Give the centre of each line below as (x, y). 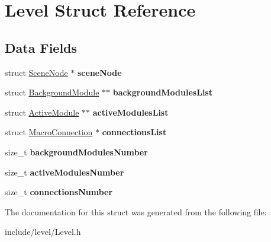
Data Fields (41, 47)
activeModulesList (130, 112)
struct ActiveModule (42, 112)
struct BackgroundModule (52, 92)
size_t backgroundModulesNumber (76, 152)
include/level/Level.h (43, 232)
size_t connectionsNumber (59, 192)
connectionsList (134, 132)
